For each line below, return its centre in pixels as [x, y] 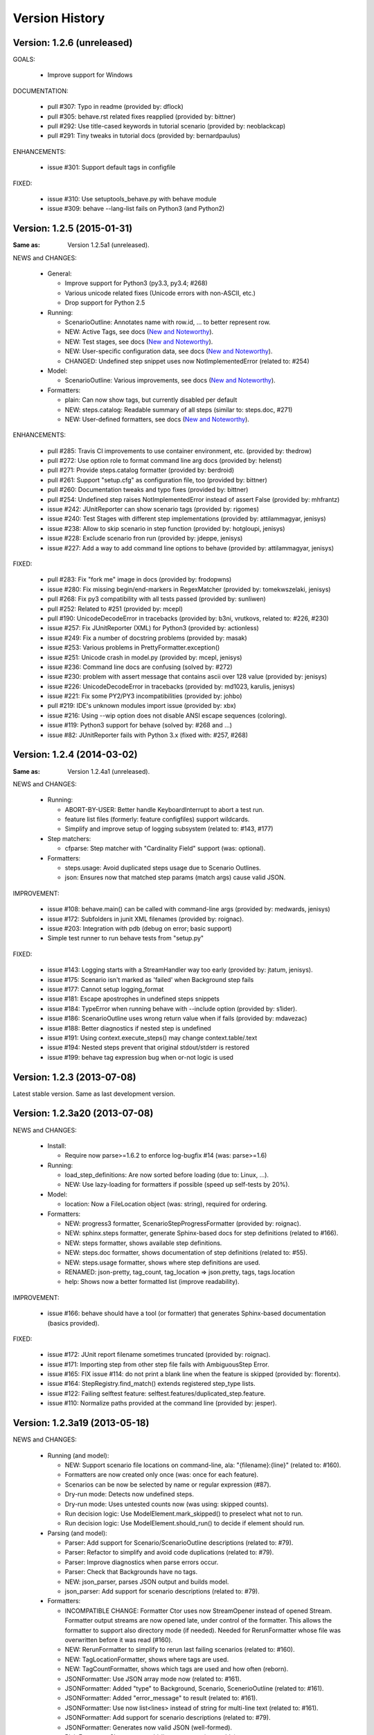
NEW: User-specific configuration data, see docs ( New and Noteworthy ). [169, 351]
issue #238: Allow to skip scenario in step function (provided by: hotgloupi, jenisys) [166, 528]
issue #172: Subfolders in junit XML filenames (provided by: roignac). [145, 919]
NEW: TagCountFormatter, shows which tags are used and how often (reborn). [177, 1669]
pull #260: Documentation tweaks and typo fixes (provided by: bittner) [148, 490]
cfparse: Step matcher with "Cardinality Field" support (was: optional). [165, 848]
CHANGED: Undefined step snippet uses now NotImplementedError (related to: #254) [187, 361]
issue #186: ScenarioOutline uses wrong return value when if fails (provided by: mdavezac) [177, 1018]
